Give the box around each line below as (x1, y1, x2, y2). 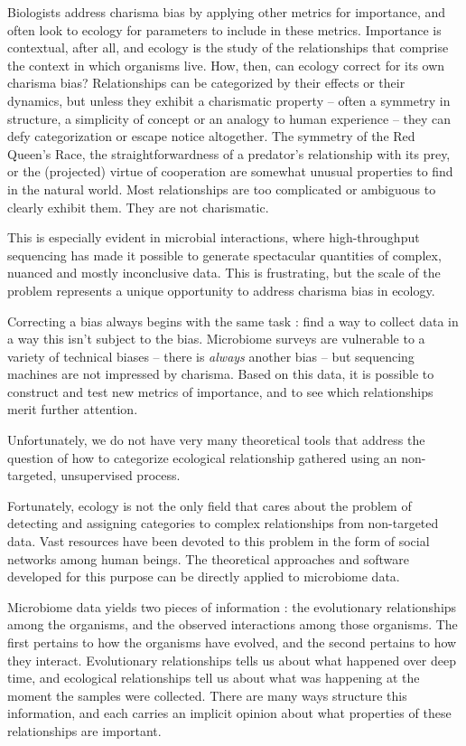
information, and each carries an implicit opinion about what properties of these (7, 704, 452, 722)
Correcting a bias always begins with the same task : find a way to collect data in (7, 311, 459, 330)
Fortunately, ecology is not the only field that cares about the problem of (7, 496, 412, 515)
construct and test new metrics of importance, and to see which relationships (7, 382, 433, 401)
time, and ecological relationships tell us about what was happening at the (7, 668, 420, 687)
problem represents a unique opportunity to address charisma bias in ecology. (7, 280, 435, 299)
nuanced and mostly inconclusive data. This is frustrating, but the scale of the (7, 263, 441, 282)
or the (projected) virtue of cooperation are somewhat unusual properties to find (7, 162, 453, 181)
